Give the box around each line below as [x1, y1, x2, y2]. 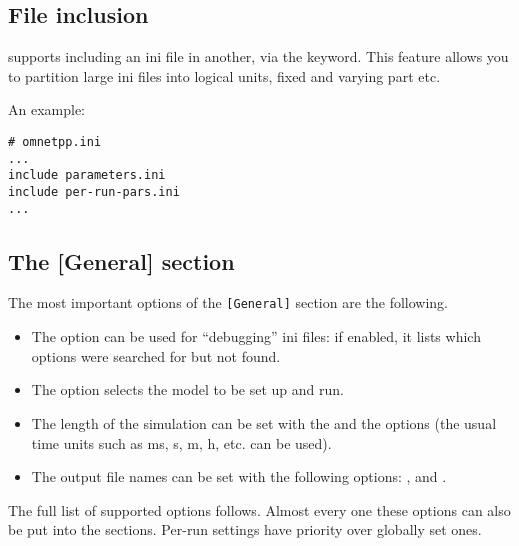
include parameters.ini [8, 168, 166, 183]
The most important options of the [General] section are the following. [8, 292, 449, 313]
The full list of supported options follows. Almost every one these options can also [8, 499, 511, 520]
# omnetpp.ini [8, 134, 102, 149]
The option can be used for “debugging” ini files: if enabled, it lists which [31, 326, 481, 347]
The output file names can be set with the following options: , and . [31, 466, 447, 487]
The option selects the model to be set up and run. [31, 379, 344, 400]
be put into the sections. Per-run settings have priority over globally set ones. [8, 519, 482, 540]
